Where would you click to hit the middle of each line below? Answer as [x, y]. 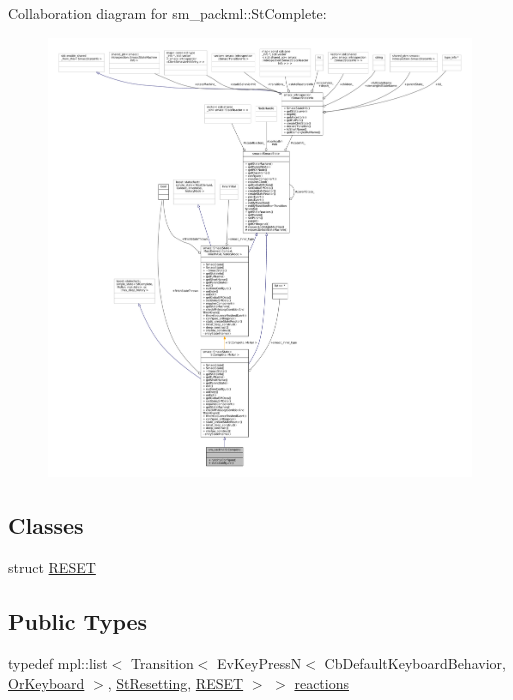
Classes [46, 525]
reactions [321, 682]
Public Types [78, 621]
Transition [162, 663]
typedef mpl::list [58, 663]
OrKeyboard [46, 682]
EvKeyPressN [259, 663]
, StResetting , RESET [175, 682]
